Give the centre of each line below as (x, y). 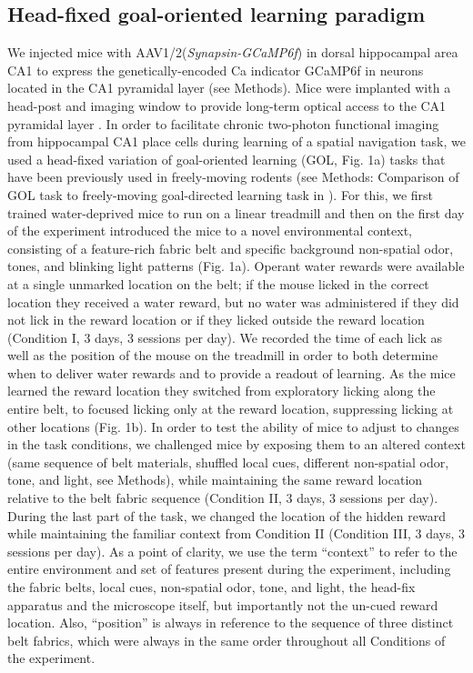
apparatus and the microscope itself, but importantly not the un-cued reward (223, 604)
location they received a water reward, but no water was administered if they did (233, 301)
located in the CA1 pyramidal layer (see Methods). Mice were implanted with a (229, 88)
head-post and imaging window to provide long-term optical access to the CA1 (227, 105)
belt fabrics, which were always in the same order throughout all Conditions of (226, 640)
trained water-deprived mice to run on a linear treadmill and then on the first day (236, 212)
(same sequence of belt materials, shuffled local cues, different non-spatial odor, (228, 462)
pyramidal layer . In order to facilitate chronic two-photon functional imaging (223, 123)
